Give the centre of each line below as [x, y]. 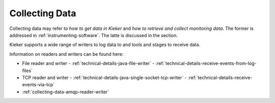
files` [28, 71]
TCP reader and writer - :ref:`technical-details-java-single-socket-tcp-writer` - [104, 77]
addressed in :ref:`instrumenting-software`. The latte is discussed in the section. [94, 35]
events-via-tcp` [38, 85]
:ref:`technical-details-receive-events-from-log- [206, 63]
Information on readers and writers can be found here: [66, 54]
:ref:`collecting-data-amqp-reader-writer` [66, 92]
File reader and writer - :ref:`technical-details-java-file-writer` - [88, 63]
